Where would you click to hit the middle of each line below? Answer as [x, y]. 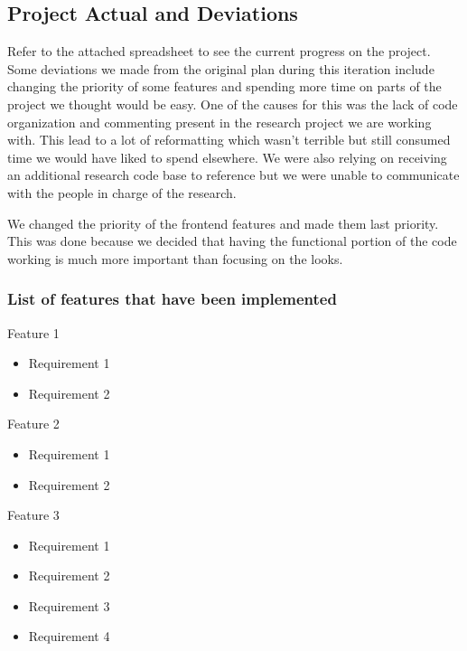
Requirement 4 [69, 636]
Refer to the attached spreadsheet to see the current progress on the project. [219, 51]
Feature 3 [33, 515]
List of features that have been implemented [172, 299]
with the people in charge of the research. [122, 192]
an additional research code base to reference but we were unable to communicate [233, 175]
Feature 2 [33, 424]
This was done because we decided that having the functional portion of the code [232, 241]
